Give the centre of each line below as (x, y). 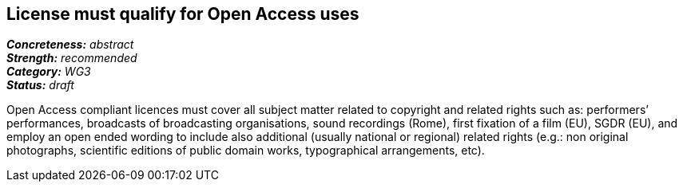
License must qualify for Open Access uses (183, 14)
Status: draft (40, 85)
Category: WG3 (49, 72)
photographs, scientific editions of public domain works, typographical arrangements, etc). (246, 151)
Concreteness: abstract (70, 45)
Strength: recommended (72, 58)
